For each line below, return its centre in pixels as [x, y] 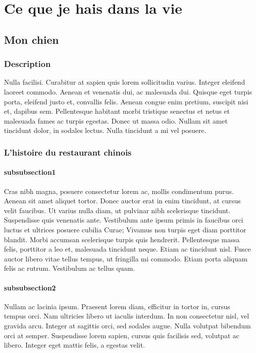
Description [27, 64]
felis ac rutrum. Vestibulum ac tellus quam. [70, 268]
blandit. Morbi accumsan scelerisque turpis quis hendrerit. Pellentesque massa [122, 239]
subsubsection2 [30, 287]
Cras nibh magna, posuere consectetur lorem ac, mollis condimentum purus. [119, 191]
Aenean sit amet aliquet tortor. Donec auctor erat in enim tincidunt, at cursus [123, 201]
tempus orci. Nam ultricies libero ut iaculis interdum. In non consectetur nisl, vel [127, 316]
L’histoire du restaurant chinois [68, 152]
